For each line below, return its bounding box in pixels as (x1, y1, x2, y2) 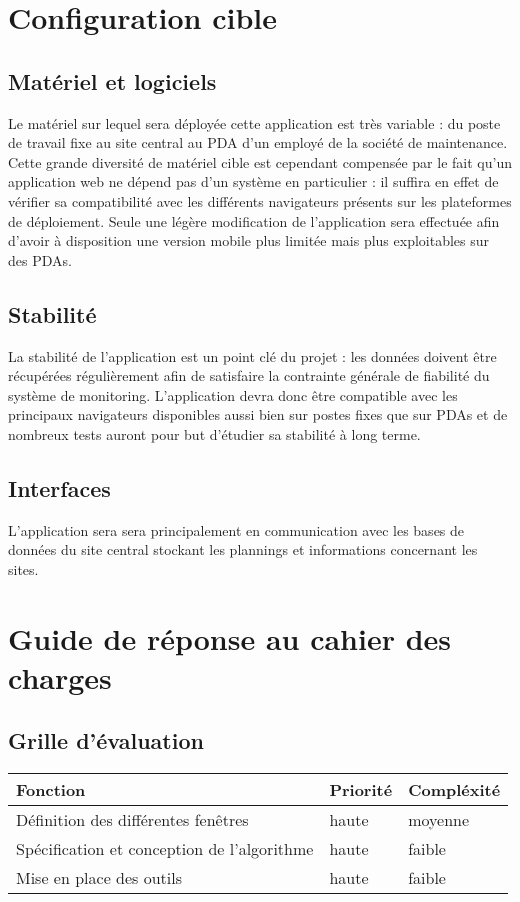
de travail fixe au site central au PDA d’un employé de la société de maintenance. (8, 132, 508, 153)
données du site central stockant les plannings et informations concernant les (8, 539, 478, 560)
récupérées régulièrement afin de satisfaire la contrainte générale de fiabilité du (8, 365, 490, 386)
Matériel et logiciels (8, 65, 217, 96)
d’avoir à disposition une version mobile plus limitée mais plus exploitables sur (8, 230, 490, 251)
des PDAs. (8, 249, 72, 270)
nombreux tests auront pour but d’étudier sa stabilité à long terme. (8, 423, 421, 444)
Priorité (329, 778, 393, 802)
